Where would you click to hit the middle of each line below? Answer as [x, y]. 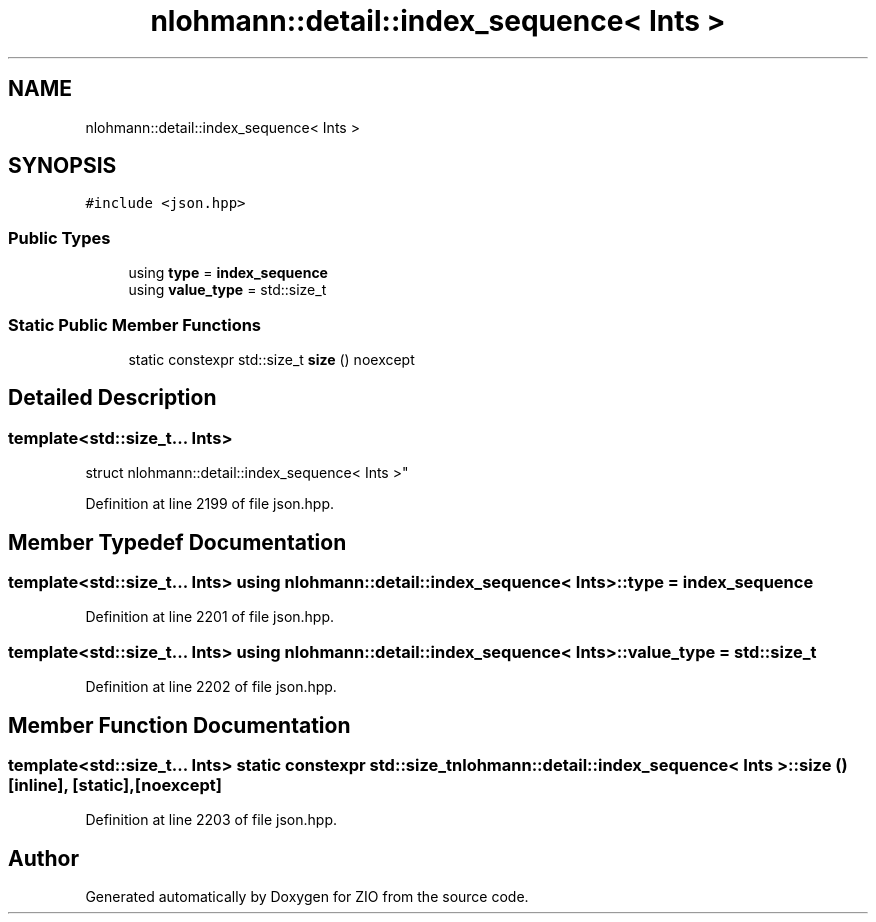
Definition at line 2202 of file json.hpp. [211, 687]
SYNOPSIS [62, 166]
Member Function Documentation [179, 725]
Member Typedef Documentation [177, 542]
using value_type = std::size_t [227, 290]
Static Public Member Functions [135, 324]
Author [43, 858]
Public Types [59, 237]
